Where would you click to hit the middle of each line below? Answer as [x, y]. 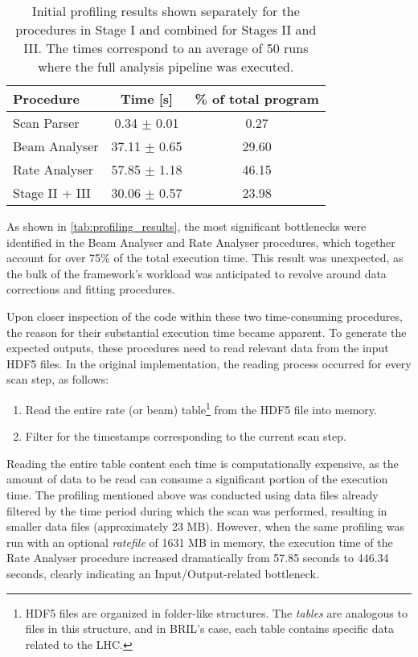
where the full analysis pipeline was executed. [166, 66]
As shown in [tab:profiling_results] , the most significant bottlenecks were [186, 226]
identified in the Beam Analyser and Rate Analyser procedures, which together [201, 242]
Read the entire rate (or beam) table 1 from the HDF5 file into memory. [201, 408]
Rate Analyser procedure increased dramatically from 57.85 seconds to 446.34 [198, 558]
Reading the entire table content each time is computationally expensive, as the [203, 463]
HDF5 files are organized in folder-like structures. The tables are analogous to [216, 612]
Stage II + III [52, 193]
